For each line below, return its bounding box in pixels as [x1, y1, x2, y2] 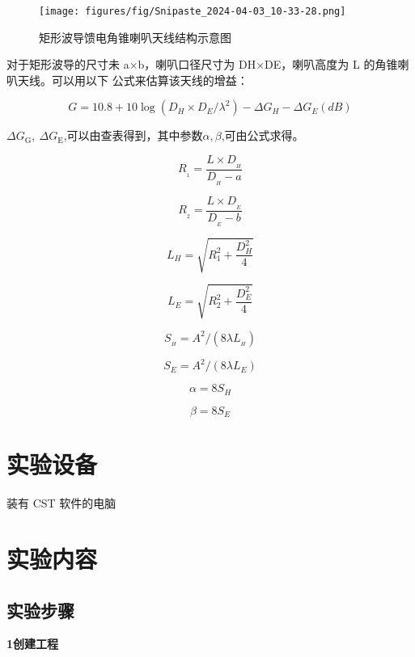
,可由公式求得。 [221, 127, 304, 144]
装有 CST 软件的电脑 [6, 495, 116, 512]
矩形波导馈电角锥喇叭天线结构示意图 [39, 28, 231, 45]
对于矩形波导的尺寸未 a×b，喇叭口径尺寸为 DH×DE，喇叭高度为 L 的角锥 [6, 56, 398, 73]
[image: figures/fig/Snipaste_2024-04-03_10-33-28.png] [39, 6, 346, 17]
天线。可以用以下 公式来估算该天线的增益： [17, 71, 248, 88]
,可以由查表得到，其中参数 [63, 127, 203, 144]
